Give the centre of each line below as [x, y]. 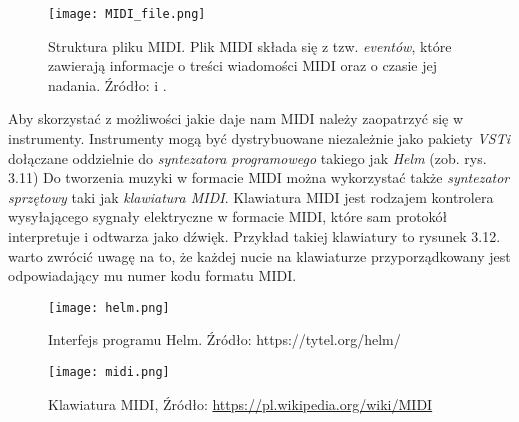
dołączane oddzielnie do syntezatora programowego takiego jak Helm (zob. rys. [247, 157]
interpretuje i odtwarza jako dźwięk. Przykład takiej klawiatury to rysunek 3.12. [254, 236]
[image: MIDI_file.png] [127, 14]
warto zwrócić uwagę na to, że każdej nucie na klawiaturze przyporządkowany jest [259, 255]
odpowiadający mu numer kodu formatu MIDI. [152, 275]
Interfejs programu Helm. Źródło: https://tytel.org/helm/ [224, 339]
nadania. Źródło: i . [107, 84]
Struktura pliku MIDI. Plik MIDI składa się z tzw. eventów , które [250, 45]
